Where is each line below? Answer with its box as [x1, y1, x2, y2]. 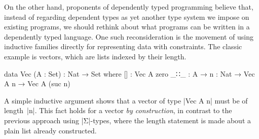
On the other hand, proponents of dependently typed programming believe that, [4, 2, 253, 12]
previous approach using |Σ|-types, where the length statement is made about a [4, 115, 251, 125]
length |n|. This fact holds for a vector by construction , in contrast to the [4, 105, 232, 116]
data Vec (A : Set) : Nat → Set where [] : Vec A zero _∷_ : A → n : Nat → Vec [4, 68, 255, 79]
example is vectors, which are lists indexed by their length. [4, 51, 187, 61]
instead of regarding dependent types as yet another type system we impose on [4, 11, 249, 22]
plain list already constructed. [4, 125, 97, 135]
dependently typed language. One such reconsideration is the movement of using [4, 31, 253, 42]
